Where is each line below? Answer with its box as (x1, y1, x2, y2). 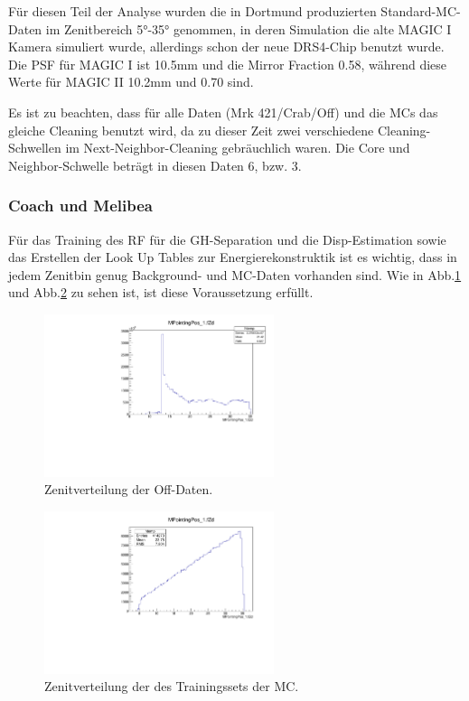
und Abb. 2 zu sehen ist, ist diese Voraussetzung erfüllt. (8, 283, 314, 302)
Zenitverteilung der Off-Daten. (44, 480, 213, 499)
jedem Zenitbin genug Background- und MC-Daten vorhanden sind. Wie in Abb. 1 (8, 265, 462, 284)
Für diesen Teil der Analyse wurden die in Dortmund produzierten (8, 2, 377, 20)
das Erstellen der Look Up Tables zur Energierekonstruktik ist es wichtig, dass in (8, 248, 457, 266)
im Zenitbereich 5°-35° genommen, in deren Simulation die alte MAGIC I (45, 19, 452, 38)
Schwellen (8, 138, 61, 157)
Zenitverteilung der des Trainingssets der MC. (44, 677, 299, 696)
